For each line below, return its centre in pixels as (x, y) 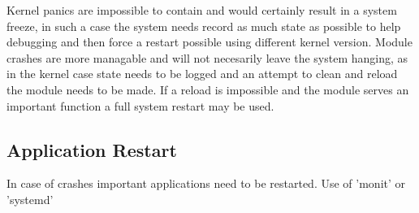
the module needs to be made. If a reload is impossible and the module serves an (208, 89)
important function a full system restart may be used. (140, 105)
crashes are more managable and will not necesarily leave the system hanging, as (207, 57)
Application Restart (92, 149)
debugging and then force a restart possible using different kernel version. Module (209, 42)
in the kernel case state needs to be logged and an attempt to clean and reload (202, 74)
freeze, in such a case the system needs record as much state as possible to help (204, 26)
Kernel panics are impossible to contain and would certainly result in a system (202, 10)
